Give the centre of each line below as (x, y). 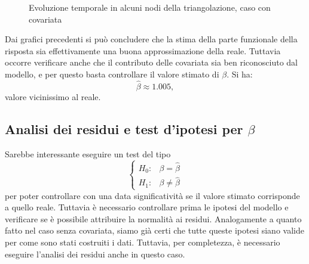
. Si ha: (240, 74)
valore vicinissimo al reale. (53, 96)
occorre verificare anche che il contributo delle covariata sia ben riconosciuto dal (152, 62)
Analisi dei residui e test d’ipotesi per (124, 128)
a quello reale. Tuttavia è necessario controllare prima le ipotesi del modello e (147, 207)
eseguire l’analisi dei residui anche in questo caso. (95, 254)
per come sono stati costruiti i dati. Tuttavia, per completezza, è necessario (143, 242)
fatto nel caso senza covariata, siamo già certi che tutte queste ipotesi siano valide (154, 230)
